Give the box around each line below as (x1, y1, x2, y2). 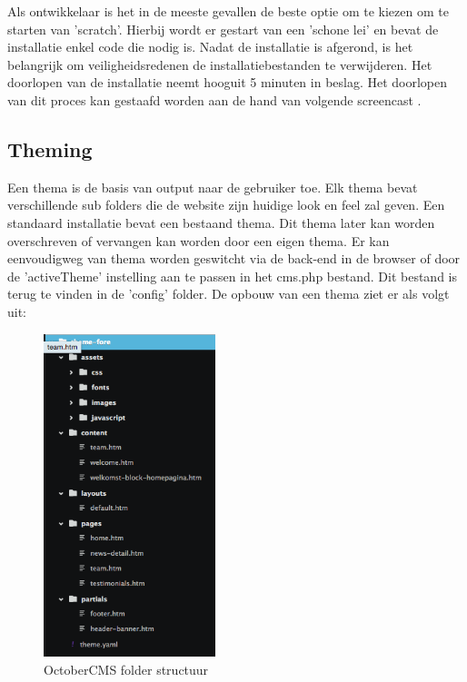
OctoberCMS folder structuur (44, 660, 209, 678)
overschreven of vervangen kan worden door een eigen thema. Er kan (7, 231, 390, 250)
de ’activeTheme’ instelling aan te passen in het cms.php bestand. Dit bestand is (7, 266, 457, 285)
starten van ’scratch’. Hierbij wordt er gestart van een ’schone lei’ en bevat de (7, 19, 439, 38)
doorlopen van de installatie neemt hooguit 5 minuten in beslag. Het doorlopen (7, 73, 448, 92)
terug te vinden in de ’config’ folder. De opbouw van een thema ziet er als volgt (7, 284, 450, 303)
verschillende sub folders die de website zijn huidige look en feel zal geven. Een (7, 195, 445, 214)
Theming (7, 134, 93, 163)
